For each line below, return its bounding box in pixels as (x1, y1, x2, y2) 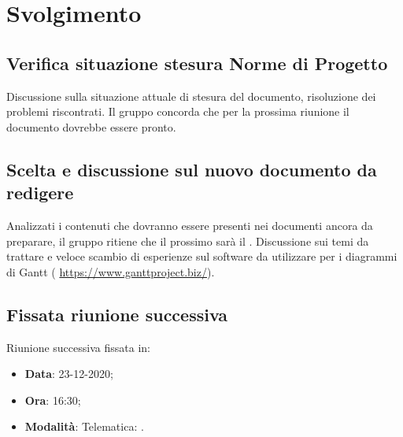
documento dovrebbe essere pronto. (6, 118, 176, 135)
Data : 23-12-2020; (24, 365, 113, 382)
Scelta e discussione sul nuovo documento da (6, 157, 377, 181)
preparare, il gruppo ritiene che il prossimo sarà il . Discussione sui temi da (6, 232, 369, 249)
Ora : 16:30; (24, 391, 81, 408)
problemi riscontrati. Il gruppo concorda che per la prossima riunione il (6, 103, 349, 120)
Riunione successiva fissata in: (6, 339, 150, 355)
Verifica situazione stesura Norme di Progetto (6, 50, 388, 75)
